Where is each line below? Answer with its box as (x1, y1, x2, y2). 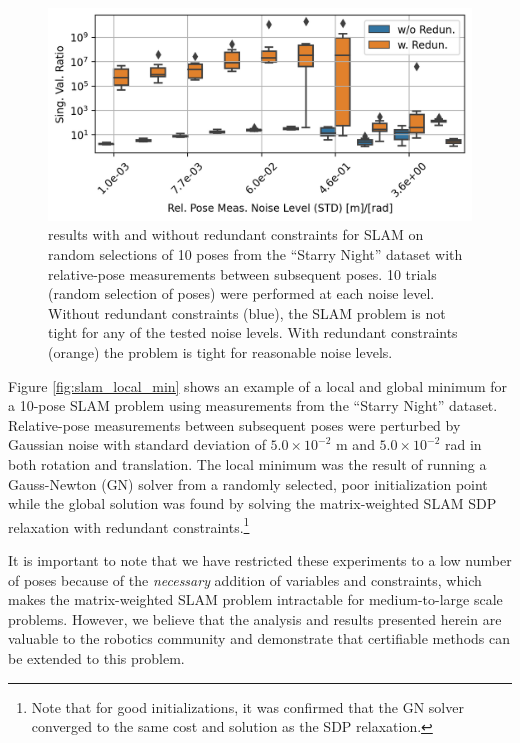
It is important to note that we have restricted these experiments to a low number (8, 549, 512, 570)
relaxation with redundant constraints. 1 (8, 513, 250, 537)
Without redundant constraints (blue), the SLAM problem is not (48, 302, 446, 323)
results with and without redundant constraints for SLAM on (48, 224, 424, 245)
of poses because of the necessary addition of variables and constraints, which (8, 569, 482, 590)
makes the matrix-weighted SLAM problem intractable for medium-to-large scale (8, 589, 503, 610)
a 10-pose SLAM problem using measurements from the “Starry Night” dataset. (8, 395, 498, 416)
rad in (445, 434, 482, 455)
